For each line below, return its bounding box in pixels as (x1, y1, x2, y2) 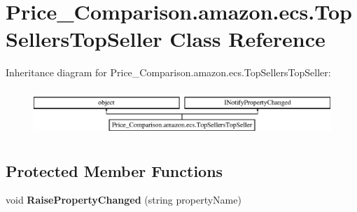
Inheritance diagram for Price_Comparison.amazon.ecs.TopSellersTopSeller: (6, 65, 331, 80)
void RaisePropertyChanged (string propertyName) (6, 192, 241, 207)
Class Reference (169, 24, 325, 53)
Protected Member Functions (6, 160, 223, 181)
